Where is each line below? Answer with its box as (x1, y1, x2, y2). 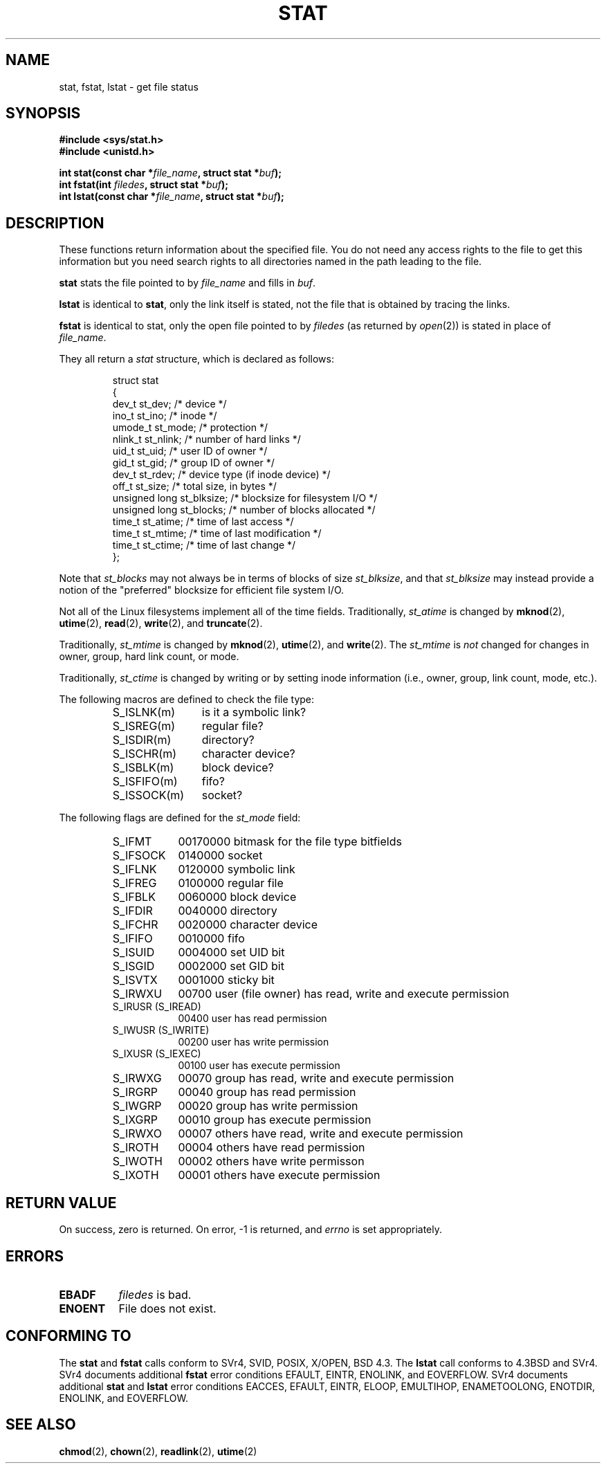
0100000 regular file (178, 876, 284, 891)
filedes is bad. (118, 1287, 192, 1302)
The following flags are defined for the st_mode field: (59, 812, 301, 824)
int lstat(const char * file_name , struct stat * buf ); (59, 190, 284, 203)
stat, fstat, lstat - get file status (59, 80, 199, 93)
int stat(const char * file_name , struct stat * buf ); (59, 167, 282, 179)
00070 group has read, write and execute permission (178, 1071, 454, 1086)
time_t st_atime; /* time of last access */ (112, 515, 294, 528)
